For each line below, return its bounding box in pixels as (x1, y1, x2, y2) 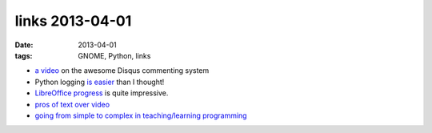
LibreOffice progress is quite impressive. (34, 88, 169, 98)
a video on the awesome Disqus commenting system (34, 66, 210, 75)
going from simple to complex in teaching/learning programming (34, 111, 247, 120)
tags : (14, 50, 33, 60)
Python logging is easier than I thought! (34, 77, 165, 87)
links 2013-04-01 (14, 12, 132, 30)
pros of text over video (34, 99, 110, 109)
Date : (14, 40, 34, 50)
